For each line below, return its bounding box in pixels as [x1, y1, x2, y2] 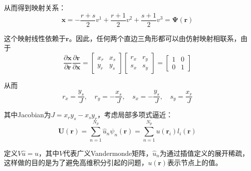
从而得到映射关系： [4, 2, 66, 12]
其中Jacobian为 [4, 109, 51, 120]
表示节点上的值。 [167, 157, 223, 168]
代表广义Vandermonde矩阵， [63, 148, 153, 158]
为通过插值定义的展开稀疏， [159, 148, 249, 158]
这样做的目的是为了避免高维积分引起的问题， [4, 157, 148, 168]
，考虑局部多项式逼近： [97, 109, 173, 120]
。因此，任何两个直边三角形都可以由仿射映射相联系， [69, 33, 241, 43]
